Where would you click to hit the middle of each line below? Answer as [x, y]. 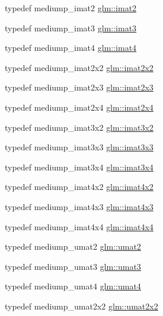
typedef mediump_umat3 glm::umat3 [73, 266]
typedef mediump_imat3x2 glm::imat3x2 [79, 127]
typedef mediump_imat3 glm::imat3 [71, 28]
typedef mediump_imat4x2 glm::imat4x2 [79, 187]
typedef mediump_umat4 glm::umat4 [73, 286]
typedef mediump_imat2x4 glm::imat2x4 [79, 107]
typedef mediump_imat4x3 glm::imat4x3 [79, 206]
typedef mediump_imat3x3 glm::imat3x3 [79, 147]
